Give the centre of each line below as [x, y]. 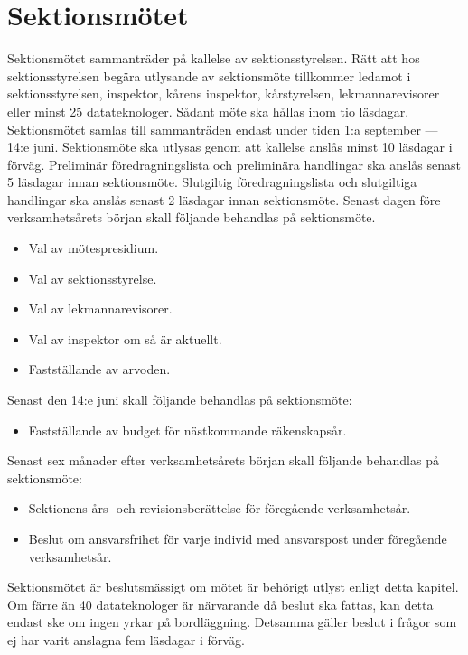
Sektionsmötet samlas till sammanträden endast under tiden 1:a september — [223, 129]
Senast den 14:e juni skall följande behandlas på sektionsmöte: [180, 400]
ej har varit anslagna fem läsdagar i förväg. [126, 639]
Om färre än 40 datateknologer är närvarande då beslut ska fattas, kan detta [220, 604]
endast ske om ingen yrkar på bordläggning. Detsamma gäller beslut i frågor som [232, 622]
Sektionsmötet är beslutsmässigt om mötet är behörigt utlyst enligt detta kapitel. [233, 587]
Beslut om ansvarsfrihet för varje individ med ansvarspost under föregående [238, 538]
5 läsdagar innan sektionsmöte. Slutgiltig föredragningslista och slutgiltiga [212, 182]
